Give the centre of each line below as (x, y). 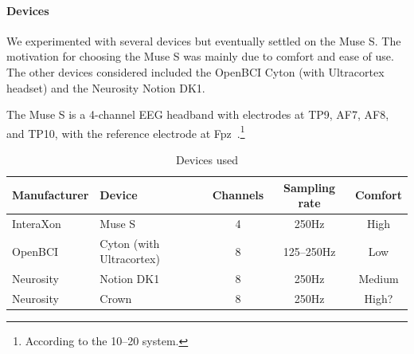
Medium (379, 279)
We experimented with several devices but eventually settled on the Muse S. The (204, 40)
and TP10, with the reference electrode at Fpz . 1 (126, 132)
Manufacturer (51, 195)
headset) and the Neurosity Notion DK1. (106, 87)
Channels (238, 195)
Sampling (310, 187)
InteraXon (37, 224)
